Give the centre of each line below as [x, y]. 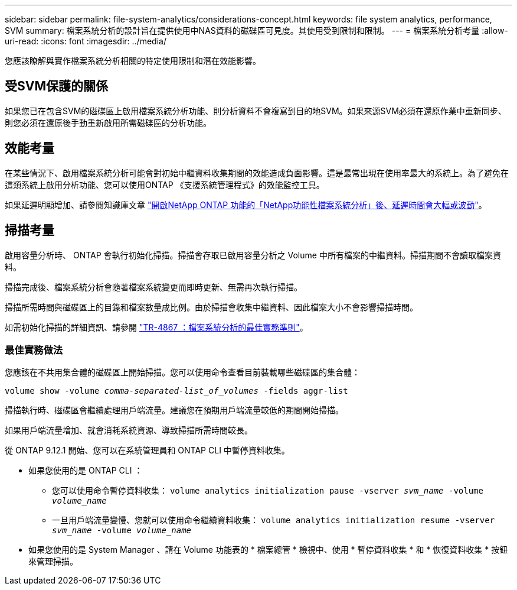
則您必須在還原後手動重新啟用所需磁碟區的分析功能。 [108, 122]
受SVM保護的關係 [56, 86]
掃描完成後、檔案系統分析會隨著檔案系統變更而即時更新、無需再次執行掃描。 [153, 287]
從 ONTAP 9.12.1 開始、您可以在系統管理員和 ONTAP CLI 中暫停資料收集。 [147, 450]
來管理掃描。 [53, 562]
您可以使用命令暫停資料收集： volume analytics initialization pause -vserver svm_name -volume [268, 491]
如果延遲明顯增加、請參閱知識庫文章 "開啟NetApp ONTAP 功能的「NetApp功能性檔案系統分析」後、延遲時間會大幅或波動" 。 [246, 205]
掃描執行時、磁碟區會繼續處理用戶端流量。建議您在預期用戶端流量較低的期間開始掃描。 [174, 410]
